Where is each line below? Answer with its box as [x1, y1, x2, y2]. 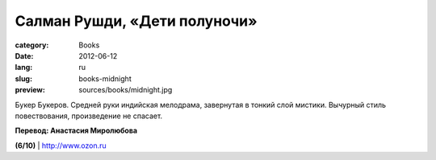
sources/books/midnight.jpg [78, 85, 173, 95]
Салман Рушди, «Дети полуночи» [15, 12, 258, 30]
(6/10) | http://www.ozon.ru [15, 141, 107, 150]
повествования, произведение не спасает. [15, 111, 163, 121]
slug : [15, 73, 32, 84]
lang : [15, 63, 33, 72]
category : [15, 40, 49, 50]
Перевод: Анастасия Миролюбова [15, 125, 137, 136]
